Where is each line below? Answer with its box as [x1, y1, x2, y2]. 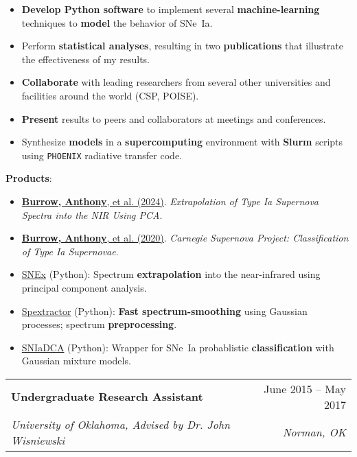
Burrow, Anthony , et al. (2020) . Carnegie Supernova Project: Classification [21, 231, 349, 245]
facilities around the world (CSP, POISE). [21, 88, 199, 102]
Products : [5, 171, 52, 185]
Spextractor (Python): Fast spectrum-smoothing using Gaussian [21, 303, 308, 318]
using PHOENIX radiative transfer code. [21, 148, 182, 162]
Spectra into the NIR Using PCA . [21, 207, 163, 222]
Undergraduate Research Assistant [11, 388, 203, 405]
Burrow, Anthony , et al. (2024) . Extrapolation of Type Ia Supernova [21, 194, 319, 208]
